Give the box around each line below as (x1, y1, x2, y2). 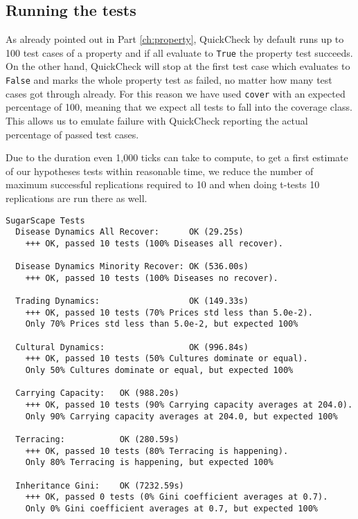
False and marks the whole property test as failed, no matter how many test (6, 73, 332, 87)
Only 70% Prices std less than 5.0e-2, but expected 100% (25, 319, 298, 329)
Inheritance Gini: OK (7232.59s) (15, 480, 184, 491)
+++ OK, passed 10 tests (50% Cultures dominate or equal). (25, 354, 308, 364)
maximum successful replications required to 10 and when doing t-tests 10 (6, 177, 320, 192)
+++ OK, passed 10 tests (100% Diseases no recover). (25, 273, 278, 283)
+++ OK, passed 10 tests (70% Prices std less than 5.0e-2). (25, 307, 313, 318)
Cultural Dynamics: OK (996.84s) (15, 342, 249, 352)
